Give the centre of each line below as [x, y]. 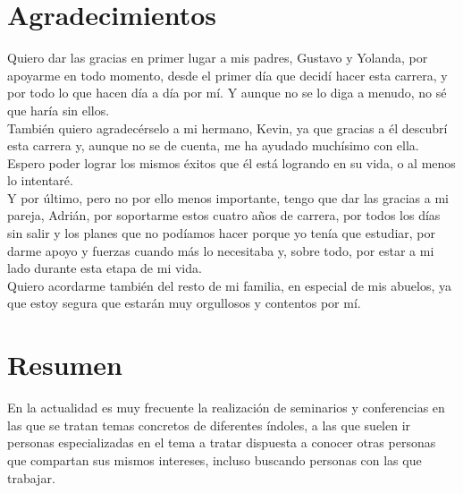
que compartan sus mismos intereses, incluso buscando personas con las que [215, 459]
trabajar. [31, 477]
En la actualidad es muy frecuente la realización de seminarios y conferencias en [226, 408]
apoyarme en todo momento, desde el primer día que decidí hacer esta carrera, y [227, 75]
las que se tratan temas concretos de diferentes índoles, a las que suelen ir [209, 425]
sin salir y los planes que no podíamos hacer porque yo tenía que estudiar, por [222, 233]
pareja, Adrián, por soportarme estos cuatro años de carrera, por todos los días [224, 215]
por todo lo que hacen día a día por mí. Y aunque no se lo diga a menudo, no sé [227, 93]
